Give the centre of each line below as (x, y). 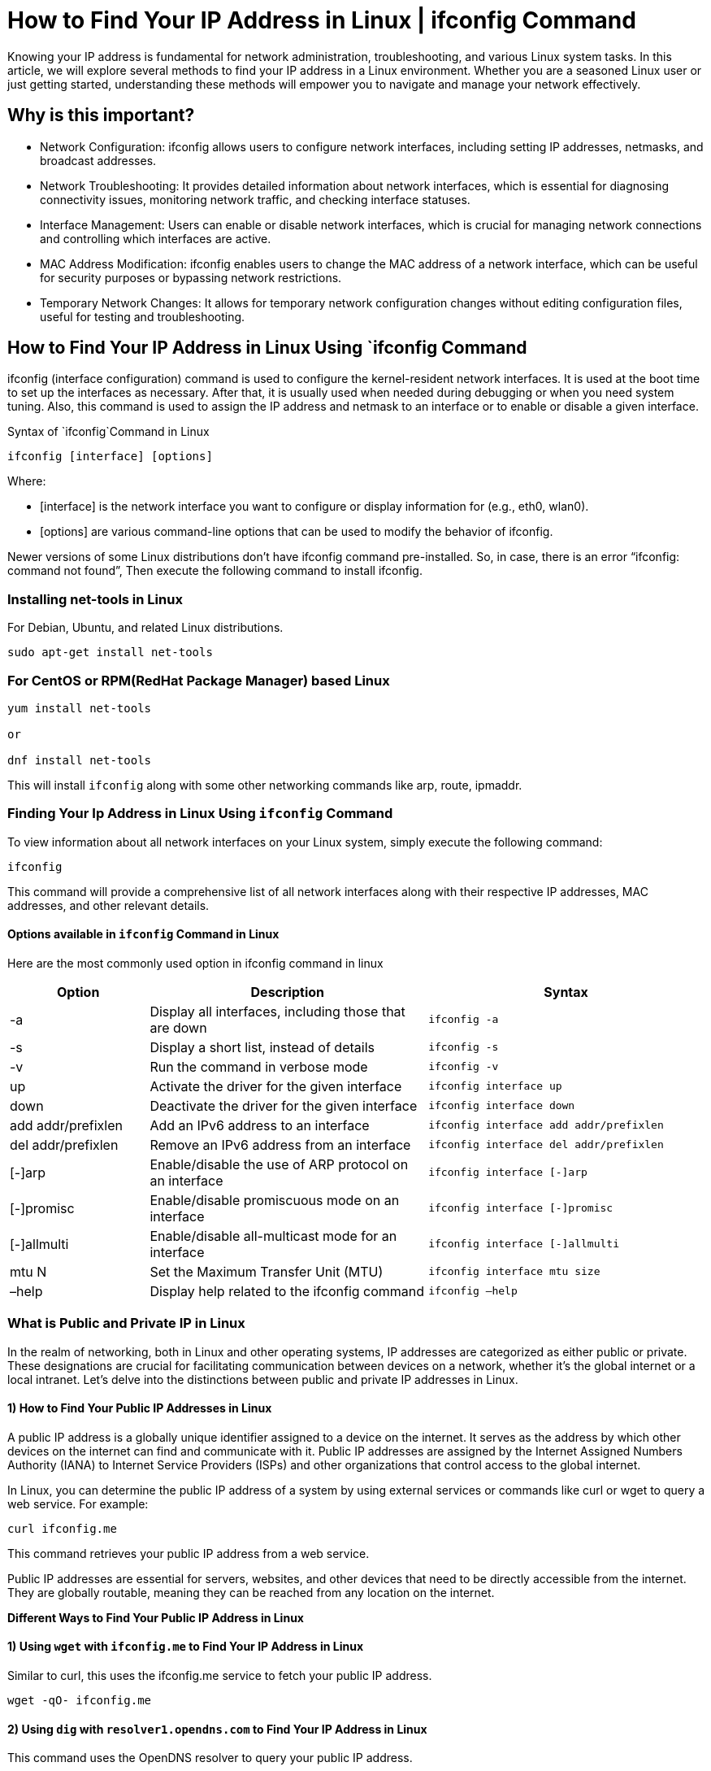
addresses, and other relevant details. (108, 905)
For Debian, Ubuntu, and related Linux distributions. (145, 628)
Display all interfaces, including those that (277, 1011)
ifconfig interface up (495, 1086)
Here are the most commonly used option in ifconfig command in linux (195, 963)
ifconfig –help (473, 1291)
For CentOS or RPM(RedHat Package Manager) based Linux (199, 680)
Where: (27, 481)
